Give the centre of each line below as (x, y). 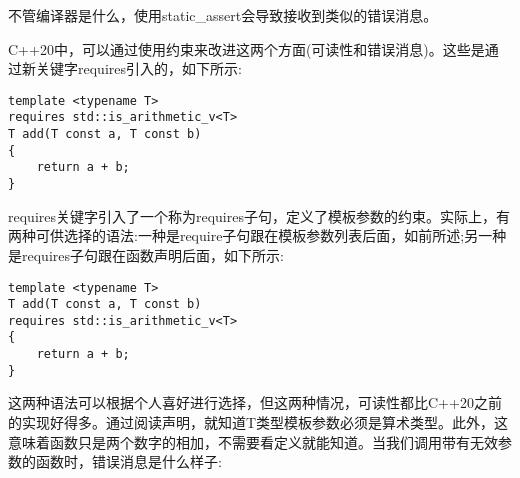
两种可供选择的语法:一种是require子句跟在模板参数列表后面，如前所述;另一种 (257, 235)
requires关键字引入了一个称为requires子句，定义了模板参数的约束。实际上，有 (259, 215)
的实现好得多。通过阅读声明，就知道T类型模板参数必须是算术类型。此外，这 (258, 422)
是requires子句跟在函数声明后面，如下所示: (146, 254)
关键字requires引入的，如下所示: (138, 68)
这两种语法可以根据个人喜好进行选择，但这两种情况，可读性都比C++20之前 (255, 402)
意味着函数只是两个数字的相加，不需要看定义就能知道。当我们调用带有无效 (253, 441)
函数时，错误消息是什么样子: (128, 461)
